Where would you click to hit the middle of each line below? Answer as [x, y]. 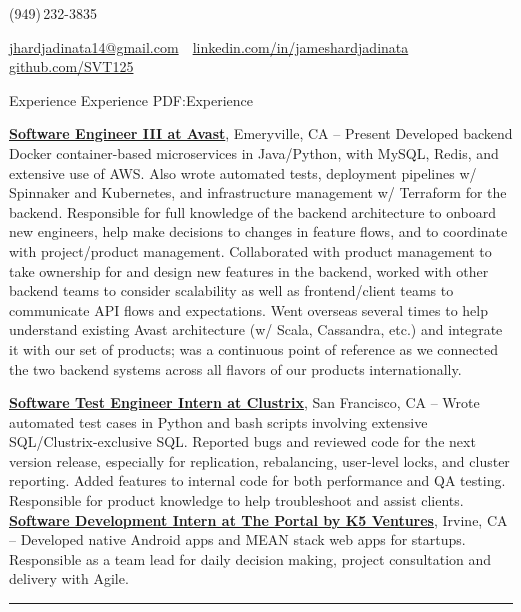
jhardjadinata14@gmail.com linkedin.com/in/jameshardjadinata [209, 46]
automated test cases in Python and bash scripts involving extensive [218, 421]
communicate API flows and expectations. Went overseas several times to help [248, 309]
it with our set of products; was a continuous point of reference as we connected [253, 348]
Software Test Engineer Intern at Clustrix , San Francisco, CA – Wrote [244, 402]
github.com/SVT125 [71, 66]
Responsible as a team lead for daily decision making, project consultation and [250, 558]
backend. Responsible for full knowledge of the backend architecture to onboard [253, 211]
